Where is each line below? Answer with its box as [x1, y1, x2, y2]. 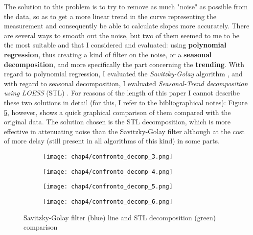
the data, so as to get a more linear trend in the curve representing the [4, 11, 217, 21]
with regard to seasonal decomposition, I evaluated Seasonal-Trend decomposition [4, 78, 248, 88]
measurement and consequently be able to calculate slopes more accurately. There [4, 21, 250, 31]
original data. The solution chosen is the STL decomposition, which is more [4, 117, 231, 127]
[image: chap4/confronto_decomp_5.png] [43, 183, 173, 190]
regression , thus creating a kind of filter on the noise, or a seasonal [4, 49, 212, 59]
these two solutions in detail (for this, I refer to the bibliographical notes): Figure [4, 97, 248, 107]
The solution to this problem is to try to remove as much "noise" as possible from [4, 1, 248, 11]
